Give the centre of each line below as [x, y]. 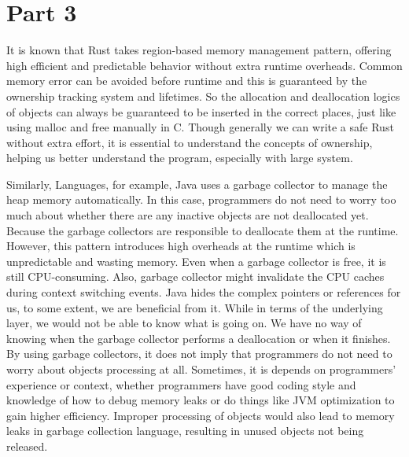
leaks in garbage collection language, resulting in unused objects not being [185, 431]
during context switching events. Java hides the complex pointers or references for [204, 292]
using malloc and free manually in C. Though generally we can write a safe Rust [200, 127]
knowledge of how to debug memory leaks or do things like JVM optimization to [201, 400]
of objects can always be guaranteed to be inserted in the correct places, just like [201, 111]
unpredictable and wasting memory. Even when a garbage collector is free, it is [196, 261]
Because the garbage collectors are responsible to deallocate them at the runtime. [203, 230]
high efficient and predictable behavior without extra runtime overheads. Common [204, 65]
